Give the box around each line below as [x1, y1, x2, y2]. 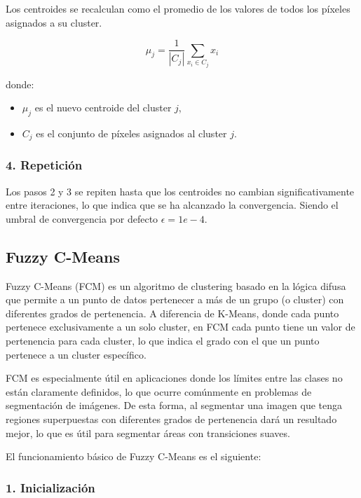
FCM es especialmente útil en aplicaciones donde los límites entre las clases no [6, 371, 343, 385]
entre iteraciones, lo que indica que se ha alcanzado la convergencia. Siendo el [6, 198, 339, 212]
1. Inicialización [6, 478, 95, 496]
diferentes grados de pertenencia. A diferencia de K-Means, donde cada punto [6, 305, 339, 320]
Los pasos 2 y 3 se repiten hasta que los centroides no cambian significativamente [6, 184, 355, 198]
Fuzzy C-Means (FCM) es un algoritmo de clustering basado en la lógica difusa [6, 278, 346, 293]
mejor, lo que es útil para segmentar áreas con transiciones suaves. [6, 425, 290, 440]
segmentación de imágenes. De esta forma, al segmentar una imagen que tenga [6, 398, 343, 413]
